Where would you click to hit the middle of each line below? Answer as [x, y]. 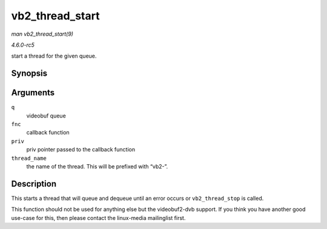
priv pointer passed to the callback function [81, 150]
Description [34, 184]
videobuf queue [46, 116]
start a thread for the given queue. [54, 56]
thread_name [29, 158]
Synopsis [29, 74]
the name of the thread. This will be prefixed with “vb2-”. [97, 166]
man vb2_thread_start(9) [42, 34]
